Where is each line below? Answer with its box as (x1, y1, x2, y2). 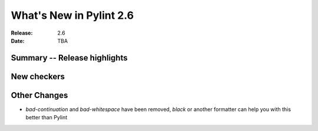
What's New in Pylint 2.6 (11, 9, 134, 22)
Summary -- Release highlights (11, 53, 128, 63)
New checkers (11, 71, 65, 82)
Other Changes (11, 90, 68, 100)
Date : (11, 37, 25, 44)
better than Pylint (25, 114, 68, 121)
